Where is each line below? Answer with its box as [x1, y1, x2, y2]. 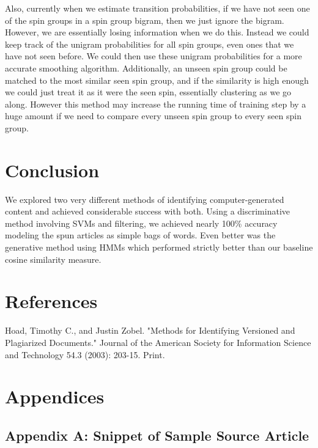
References [5, 288, 98, 314]
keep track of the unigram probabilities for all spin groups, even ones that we [5, 37, 294, 50]
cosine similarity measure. [5, 252, 102, 265]
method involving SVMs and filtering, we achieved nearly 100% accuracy [5, 216, 278, 229]
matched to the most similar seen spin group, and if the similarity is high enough [5, 73, 309, 86]
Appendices [5, 384, 105, 409]
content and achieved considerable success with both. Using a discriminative [5, 205, 290, 218]
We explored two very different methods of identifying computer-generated [5, 193, 284, 205]
